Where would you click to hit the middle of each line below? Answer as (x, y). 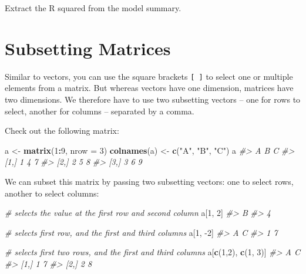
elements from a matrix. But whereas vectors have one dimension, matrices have (149, 88)
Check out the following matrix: (62, 131)
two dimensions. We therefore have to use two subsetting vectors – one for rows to (153, 99)
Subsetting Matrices (88, 48)
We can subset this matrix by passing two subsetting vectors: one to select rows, (149, 181)
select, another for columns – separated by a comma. (100, 111)
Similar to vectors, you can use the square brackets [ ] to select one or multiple (149, 76)
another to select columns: (52, 193)
